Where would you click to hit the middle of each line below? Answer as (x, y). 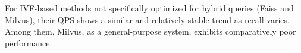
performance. (29, 43)
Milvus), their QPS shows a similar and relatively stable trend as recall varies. (147, 19)
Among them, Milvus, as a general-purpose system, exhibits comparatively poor (150, 31)
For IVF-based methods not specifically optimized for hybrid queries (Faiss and (149, 8)
